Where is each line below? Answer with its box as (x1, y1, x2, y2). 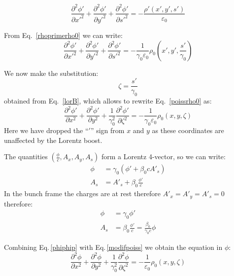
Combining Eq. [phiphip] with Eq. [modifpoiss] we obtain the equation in (4, 242, 223, 252)
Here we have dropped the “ (4, 125, 89, 135)
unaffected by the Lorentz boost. (4, 135, 102, 145)
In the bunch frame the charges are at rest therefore (4, 188, 161, 199)
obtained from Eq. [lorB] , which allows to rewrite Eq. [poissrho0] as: (4, 95, 212, 105)
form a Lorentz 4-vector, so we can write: (101, 151, 226, 162)
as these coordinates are (152, 125, 224, 135)
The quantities (4, 151, 48, 162)
